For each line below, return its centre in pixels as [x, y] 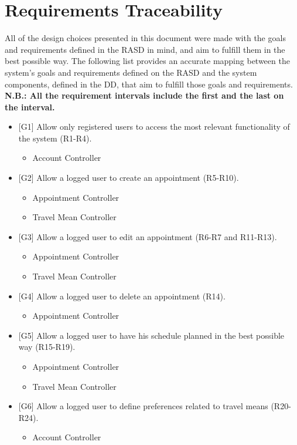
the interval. [30, 107]
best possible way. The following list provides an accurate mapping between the [147, 61]
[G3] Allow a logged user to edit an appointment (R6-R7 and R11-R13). [148, 236]
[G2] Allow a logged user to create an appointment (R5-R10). [129, 178]
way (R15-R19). [47, 347]
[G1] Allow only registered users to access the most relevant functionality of [154, 127]
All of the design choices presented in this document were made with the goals [145, 38]
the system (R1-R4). [55, 138]
